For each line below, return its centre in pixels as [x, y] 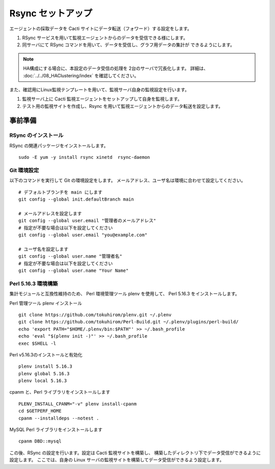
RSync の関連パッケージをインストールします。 [59, 146]
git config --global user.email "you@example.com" [83, 235]
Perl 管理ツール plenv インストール [46, 303]
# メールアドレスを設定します [50, 213]
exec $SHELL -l [37, 343]
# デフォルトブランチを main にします [61, 192]
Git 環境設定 [24, 170]
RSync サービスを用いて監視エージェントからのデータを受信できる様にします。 [105, 38]
